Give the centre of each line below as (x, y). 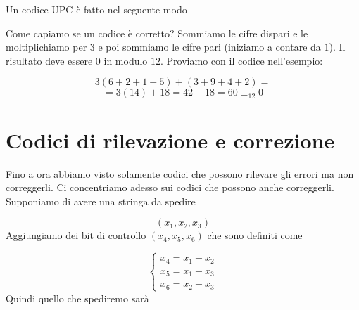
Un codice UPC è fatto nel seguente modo (96, 9)
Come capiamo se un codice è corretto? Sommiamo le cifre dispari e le (157, 33)
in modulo (126, 60)
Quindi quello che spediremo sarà (77, 298)
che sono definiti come (255, 235)
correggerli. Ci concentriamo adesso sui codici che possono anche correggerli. (170, 187)
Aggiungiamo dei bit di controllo (76, 235)
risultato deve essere (49, 60)
